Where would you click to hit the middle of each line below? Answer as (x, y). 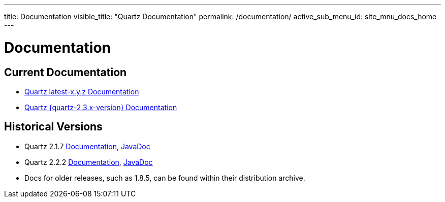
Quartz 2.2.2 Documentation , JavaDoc (89, 162)
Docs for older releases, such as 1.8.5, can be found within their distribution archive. (165, 178)
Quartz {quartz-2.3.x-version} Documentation (101, 107)
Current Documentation (66, 72)
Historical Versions (53, 127)
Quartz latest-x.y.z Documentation (82, 91)
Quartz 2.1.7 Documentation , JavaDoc (87, 146)
